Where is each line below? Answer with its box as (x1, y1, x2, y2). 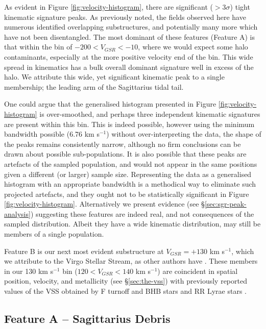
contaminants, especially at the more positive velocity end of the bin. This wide (4, 51, 253, 62)
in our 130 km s (4, 265, 54, 276)
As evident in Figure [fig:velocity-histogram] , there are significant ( (4, 2, 213, 12)
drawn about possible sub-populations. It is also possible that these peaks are (4, 148, 247, 159)
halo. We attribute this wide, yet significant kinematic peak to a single (4, 71, 225, 82)
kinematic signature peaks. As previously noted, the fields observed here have (4, 11, 246, 22)
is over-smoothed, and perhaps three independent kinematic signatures (39, 108, 260, 119)
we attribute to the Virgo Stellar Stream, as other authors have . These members (4, 256, 258, 266)
